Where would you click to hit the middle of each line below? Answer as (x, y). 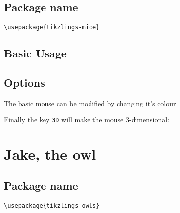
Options (24, 82)
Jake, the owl (50, 154)
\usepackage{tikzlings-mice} (52, 27)
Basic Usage (35, 53)
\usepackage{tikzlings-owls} (52, 205)
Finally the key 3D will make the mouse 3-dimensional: (87, 120)
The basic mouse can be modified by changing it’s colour (90, 103)
